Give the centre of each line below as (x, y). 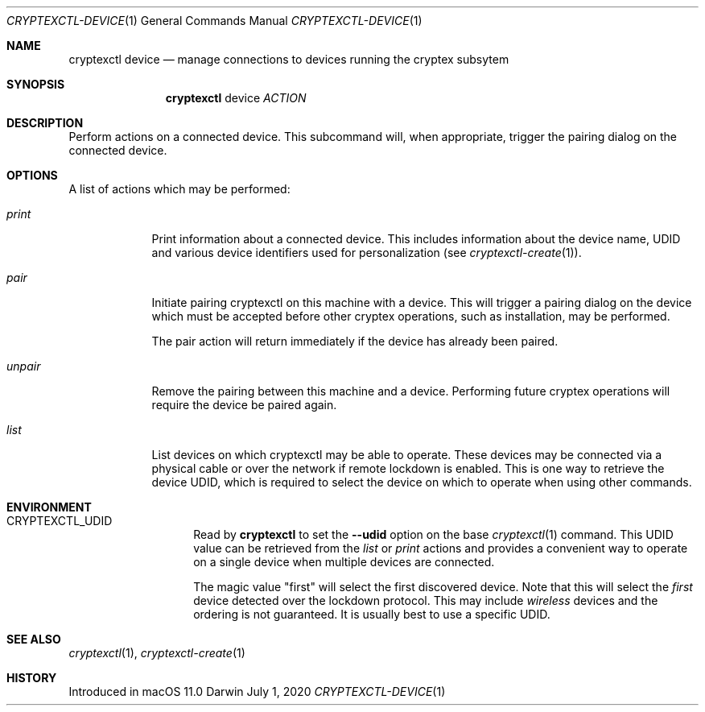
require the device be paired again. (244, 405)
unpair (24, 366)
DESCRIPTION (45, 123)
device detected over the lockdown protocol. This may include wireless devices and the (426, 600)
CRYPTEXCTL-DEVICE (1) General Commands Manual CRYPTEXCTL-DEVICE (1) (214, 21)
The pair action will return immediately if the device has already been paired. (355, 341)
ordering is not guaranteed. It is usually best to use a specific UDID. (372, 614)
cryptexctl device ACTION (236, 98)
